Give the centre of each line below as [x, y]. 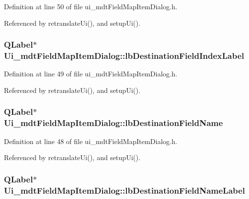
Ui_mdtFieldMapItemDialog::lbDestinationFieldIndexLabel [124, 56]
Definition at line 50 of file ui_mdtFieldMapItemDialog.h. [91, 6]
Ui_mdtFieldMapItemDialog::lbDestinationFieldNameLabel [124, 190]
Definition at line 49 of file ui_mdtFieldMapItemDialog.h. [91, 74]
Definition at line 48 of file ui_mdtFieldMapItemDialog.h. [91, 141]
